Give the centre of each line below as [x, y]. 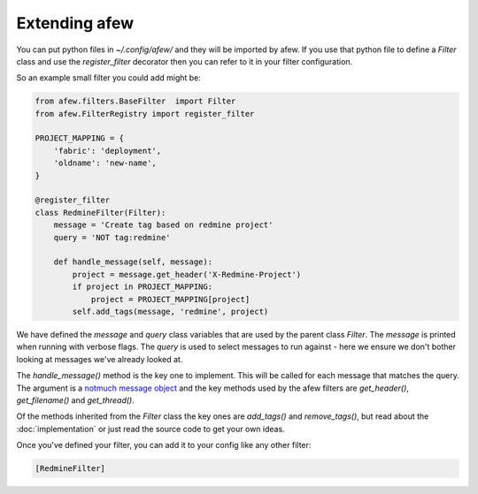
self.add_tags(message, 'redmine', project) [170, 311]
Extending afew [75, 23]
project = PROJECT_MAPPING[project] [170, 299]
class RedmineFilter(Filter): [100, 213]
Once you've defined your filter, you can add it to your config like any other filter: [164, 445]
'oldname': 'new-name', [105, 163]
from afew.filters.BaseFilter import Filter [135, 101]
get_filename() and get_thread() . [75, 400]
